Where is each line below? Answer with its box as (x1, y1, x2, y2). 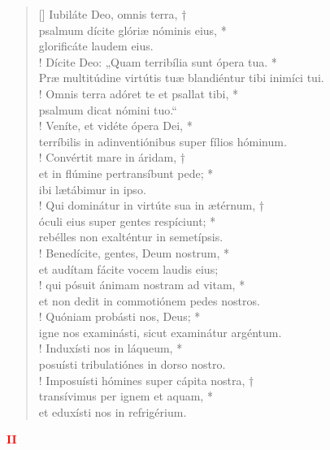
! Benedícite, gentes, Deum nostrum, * (38, 244, 230, 261)
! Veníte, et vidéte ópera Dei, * (38, 117, 193, 134)
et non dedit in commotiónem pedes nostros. (38, 292, 260, 309)
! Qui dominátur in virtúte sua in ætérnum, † (38, 197, 264, 214)
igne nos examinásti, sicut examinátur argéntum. (38, 323, 282, 340)
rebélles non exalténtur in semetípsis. (38, 228, 224, 245)
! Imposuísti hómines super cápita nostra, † (38, 371, 254, 388)
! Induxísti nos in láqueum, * (38, 340, 183, 357)
